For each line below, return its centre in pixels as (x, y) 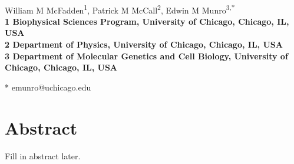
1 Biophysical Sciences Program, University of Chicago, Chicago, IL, (147, 21)
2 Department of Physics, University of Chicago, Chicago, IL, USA (144, 44)
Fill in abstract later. (43, 155)
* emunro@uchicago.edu (48, 87)
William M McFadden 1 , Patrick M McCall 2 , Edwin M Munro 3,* (120, 9)
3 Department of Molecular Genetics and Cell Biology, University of (146, 56)
